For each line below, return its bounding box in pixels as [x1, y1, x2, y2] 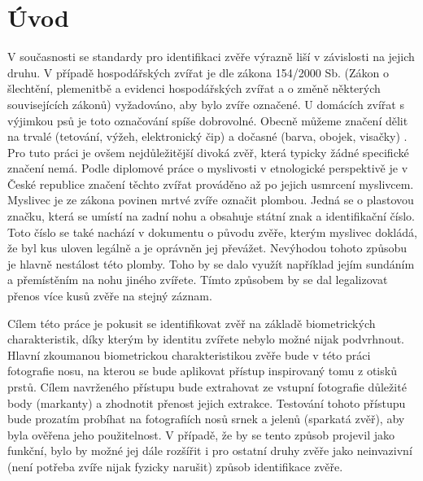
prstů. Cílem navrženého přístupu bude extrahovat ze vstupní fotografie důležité [7, 378, 407, 395]
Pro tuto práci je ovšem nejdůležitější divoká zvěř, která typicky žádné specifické [7, 143, 409, 160]
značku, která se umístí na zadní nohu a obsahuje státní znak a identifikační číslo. [7, 208, 415, 225]
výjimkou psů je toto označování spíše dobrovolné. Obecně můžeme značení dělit [7, 112, 408, 129]
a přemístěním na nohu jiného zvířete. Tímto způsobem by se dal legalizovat [7, 271, 388, 288]
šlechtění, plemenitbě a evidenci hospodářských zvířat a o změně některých [7, 80, 381, 97]
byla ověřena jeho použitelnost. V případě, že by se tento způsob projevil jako [7, 426, 395, 443]
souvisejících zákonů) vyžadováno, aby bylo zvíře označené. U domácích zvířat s [7, 95, 404, 112]
